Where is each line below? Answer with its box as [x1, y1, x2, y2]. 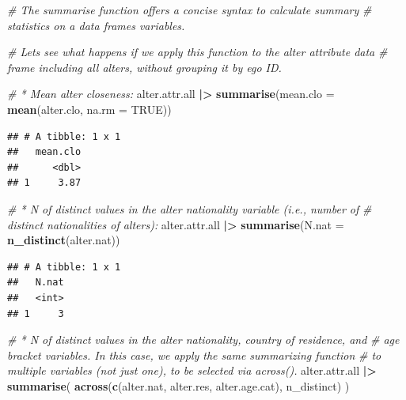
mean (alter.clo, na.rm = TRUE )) [7, 100, 172, 117]
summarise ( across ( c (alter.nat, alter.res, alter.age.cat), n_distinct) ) [7, 377, 350, 394]
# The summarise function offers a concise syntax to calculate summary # [7, 2, 372, 17]
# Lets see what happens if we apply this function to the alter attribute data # [7, 43, 388, 60]
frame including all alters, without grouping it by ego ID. [7, 58, 282, 75]
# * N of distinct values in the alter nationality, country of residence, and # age [7, 331, 400, 348]
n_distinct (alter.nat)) [7, 232, 120, 248]
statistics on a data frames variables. [7, 17, 185, 33]
